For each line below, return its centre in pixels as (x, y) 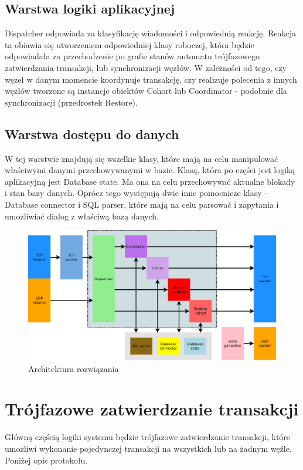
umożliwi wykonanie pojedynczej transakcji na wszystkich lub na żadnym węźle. (148, 448)
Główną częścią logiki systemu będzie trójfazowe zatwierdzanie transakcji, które (148, 437)
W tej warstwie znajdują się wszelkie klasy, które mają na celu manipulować (142, 158)
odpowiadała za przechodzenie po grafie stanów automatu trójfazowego (132, 56)
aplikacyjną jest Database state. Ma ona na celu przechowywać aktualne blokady (150, 181)
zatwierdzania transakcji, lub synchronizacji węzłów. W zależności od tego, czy (146, 67)
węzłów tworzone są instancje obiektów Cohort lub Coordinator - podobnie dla (146, 91)
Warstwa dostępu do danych (92, 133)
